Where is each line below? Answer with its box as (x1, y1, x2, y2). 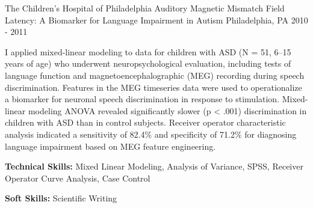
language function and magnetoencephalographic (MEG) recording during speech (5, 69, 305, 81)
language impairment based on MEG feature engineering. (5, 139, 216, 152)
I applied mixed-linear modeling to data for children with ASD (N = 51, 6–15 (5, 45, 291, 58)
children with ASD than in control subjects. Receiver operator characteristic (5, 116, 286, 129)
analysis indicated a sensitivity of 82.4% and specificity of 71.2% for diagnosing (5, 127, 297, 140)
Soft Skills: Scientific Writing (5, 192, 117, 204)
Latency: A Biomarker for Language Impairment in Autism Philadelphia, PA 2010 (5, 13, 308, 26)
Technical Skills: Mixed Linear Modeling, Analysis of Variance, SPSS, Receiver (5, 160, 303, 173)
